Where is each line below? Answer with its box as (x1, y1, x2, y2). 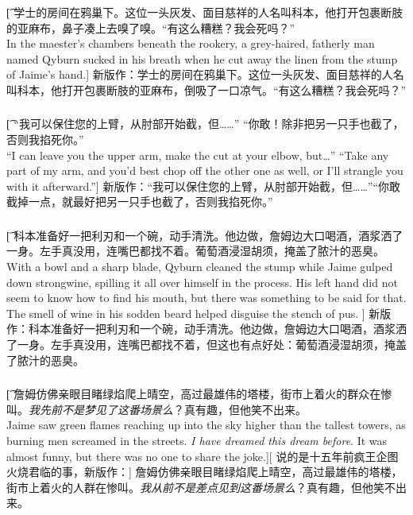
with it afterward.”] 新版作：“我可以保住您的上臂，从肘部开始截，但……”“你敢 (6, 177, 401, 194)
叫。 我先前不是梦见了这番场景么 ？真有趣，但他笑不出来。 (6, 401, 307, 417)
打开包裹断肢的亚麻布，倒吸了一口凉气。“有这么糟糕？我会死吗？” (61, 81, 407, 98)
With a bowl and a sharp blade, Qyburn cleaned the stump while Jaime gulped (6, 258, 393, 275)
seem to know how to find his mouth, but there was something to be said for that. (6, 289, 407, 306)
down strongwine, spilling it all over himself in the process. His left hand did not (6, 273, 398, 290)
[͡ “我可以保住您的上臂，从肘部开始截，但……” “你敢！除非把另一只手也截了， (6, 115, 404, 132)
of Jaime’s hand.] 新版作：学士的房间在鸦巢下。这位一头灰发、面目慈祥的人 (6, 66, 393, 83)
